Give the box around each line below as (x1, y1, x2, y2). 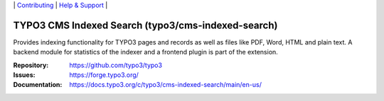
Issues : (13, 71, 36, 79)
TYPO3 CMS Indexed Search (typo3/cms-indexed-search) (13, 19, 278, 31)
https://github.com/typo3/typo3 (69, 61, 163, 69)
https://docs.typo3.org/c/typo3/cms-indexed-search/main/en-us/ (69, 81, 262, 89)
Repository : (13, 61, 49, 69)
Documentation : (13, 81, 63, 89)
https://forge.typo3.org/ (69, 71, 139, 79)
